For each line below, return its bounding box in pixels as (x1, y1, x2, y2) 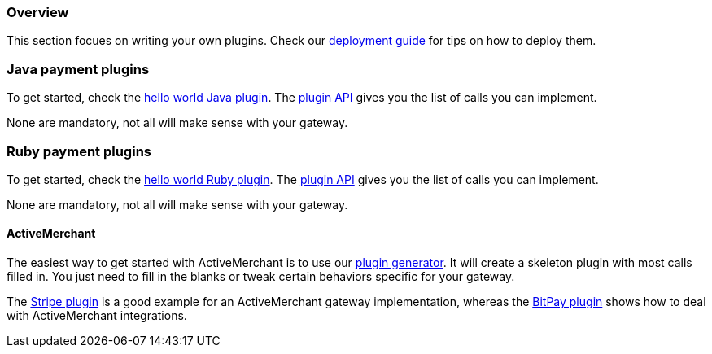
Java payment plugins (7, 60, 150, 77)
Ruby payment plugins (7, 142, 151, 160)
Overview (7, 4, 69, 20)
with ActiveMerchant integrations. (7, 308, 187, 323)
